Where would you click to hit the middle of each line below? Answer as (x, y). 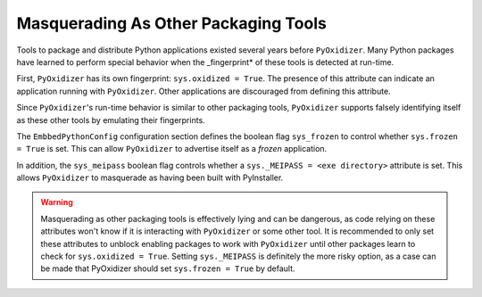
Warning (57, 202)
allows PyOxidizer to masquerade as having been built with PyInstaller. (150, 177)
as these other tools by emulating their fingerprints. (111, 120)
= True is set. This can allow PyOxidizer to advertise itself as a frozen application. (172, 149)
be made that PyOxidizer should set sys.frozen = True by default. (168, 268)
